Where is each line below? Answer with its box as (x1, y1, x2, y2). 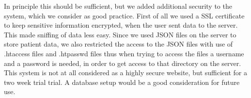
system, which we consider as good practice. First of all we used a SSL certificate (4, 10, 245, 20)
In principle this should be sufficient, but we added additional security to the (4, 1, 232, 11)
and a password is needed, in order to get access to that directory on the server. (4, 58, 241, 68)
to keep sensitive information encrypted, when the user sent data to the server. (4, 20, 238, 30)
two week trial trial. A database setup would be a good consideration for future (4, 77, 240, 87)
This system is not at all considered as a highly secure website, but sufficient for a (4, 67, 248, 78)
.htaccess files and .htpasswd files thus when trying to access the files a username (4, 48, 244, 58)
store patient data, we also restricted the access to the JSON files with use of (4, 39, 233, 49)
